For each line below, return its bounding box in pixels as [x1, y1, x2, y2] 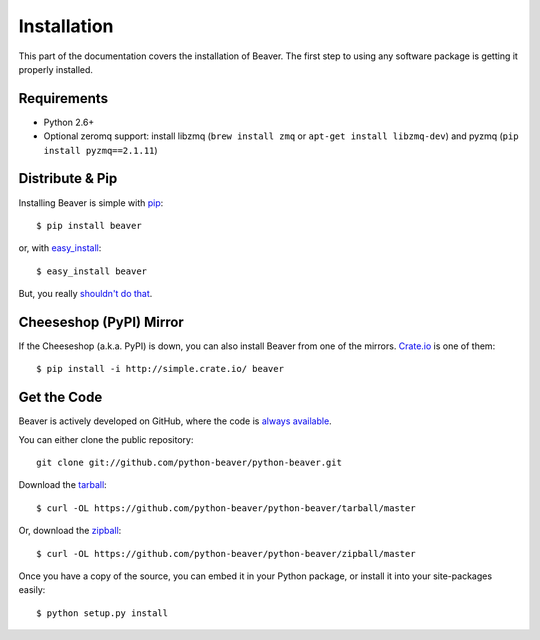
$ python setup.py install [36, 607, 169, 619]
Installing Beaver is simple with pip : [18, 196, 164, 209]
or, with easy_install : [18, 242, 102, 254]
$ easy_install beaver [36, 265, 148, 277]
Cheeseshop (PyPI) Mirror [18, 313, 184, 330]
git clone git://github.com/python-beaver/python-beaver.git [36, 457, 342, 469]
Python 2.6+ [43, 116, 95, 128]
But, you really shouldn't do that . [18, 288, 153, 300]
